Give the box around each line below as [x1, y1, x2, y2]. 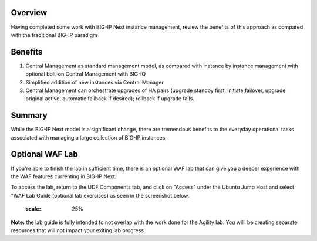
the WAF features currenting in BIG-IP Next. [11, 173, 117, 180]
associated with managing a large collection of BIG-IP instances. [11, 134, 167, 141]
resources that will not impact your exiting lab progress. [11, 226, 146, 234]
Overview [11, 8, 48, 18]
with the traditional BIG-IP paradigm [11, 31, 98, 38]
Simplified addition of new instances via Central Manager [25, 79, 164, 86]
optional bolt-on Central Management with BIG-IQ [25, 70, 146, 77]
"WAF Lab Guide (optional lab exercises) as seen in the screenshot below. [11, 192, 190, 199]
